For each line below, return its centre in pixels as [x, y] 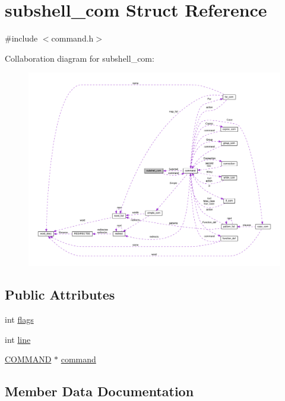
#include [21, 38]
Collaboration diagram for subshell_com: [80, 58]
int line [18, 339]
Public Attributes [60, 295]
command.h [72, 38]
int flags [19, 319]
